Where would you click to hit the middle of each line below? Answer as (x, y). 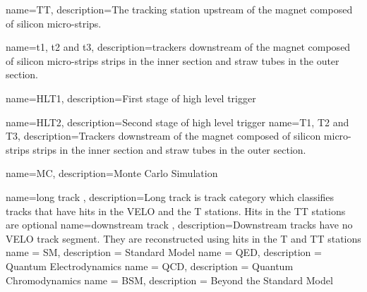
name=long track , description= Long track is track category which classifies (170, 196)
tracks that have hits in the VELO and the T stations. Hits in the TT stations (176, 211)
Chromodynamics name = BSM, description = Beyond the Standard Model (169, 280)
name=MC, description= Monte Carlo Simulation (112, 173)
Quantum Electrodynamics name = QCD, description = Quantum (150, 266)
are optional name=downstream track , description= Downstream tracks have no (179, 225)
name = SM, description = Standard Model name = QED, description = (164, 252)
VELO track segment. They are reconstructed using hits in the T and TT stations (183, 238)
